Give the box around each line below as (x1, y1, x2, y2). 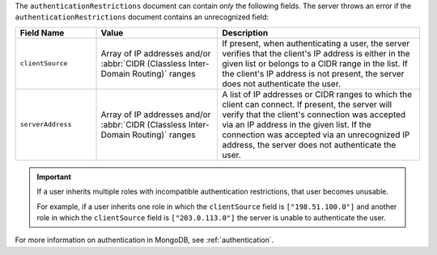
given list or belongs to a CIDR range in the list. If (222, 57, 408, 69)
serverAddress (19, 120, 72, 129)
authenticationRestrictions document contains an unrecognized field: (15, 12, 269, 22)
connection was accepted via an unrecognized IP (222, 129, 410, 140)
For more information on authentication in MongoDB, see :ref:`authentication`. (15, 235, 274, 245)
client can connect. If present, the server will (222, 98, 392, 110)
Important (36, 172, 72, 182)
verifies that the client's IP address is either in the (222, 48, 410, 59)
